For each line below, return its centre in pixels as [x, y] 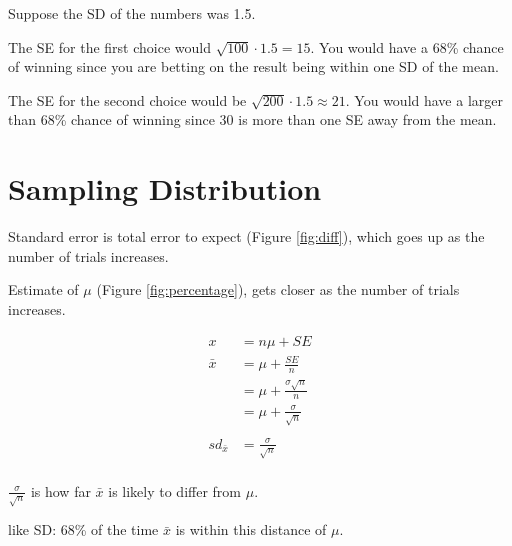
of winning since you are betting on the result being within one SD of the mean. [253, 66]
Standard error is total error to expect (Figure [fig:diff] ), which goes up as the [246, 236]
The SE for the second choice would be [127, 99]
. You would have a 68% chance [407, 46]
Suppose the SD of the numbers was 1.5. [132, 13]
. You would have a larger [424, 99]
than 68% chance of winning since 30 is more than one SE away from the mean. [252, 119]
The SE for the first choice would [109, 46]
